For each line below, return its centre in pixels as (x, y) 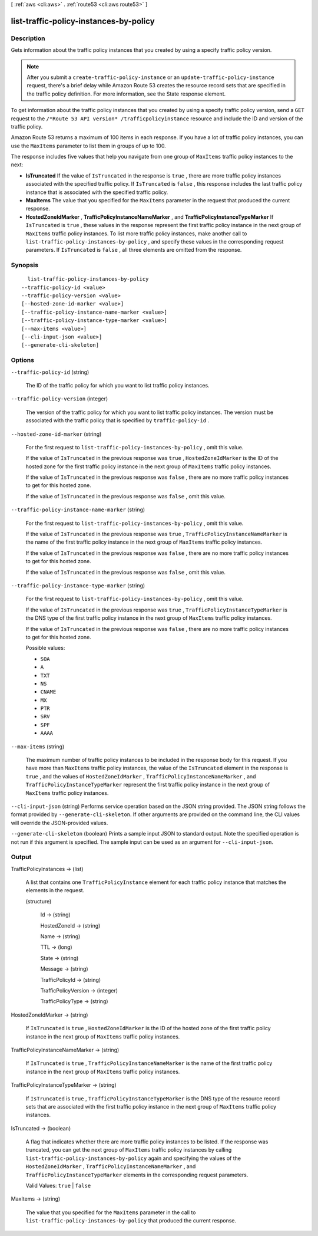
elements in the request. (55, 890)
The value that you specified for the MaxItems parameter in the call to (111, 1212)
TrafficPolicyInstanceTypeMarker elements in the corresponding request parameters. (137, 1175)
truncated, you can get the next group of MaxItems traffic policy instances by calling (129, 1150)
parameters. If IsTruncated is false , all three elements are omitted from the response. (134, 250)
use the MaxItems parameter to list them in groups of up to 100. (88, 146)
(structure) (39, 901)
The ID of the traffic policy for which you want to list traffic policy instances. (117, 385)
